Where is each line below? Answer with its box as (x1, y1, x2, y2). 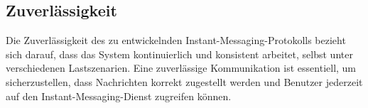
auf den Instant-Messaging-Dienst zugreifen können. (6, 88, 232, 103)
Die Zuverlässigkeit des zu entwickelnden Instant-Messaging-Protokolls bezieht (6, 33, 346, 48)
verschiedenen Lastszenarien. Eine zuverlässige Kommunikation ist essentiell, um (6, 60, 357, 75)
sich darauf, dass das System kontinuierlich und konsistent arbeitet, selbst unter (6, 46, 353, 61)
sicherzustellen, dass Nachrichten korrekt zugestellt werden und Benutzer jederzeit (6, 74, 363, 89)
